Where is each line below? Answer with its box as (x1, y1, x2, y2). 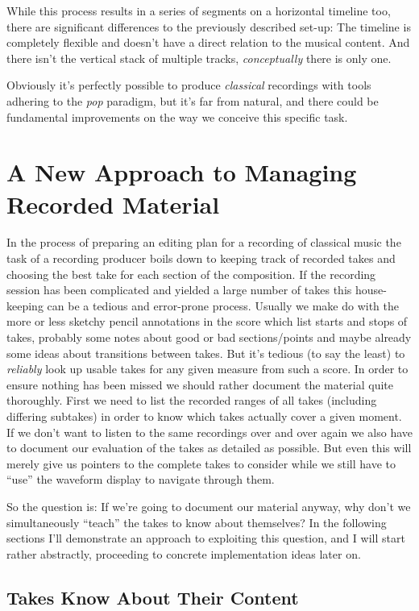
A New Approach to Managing (6, 156, 357, 189)
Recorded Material (6, 187, 220, 220)
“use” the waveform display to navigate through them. (6, 471, 275, 488)
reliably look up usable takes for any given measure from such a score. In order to (6, 360, 409, 377)
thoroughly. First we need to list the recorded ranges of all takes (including (6, 392, 377, 409)
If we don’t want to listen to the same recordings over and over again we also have (6, 423, 413, 440)
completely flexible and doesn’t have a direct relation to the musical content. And (6, 34, 410, 51)
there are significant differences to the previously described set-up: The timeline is (6, 18, 411, 35)
